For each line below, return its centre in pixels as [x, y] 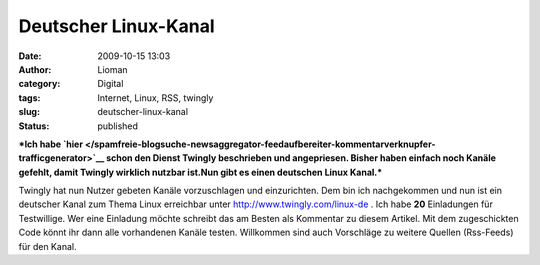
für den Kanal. [47, 246]
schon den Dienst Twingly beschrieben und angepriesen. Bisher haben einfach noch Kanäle [301, 158]
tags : [29, 97]
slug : [29, 112]
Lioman [113, 69]
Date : [30, 56]
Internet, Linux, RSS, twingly [155, 97]
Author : [35, 69]
